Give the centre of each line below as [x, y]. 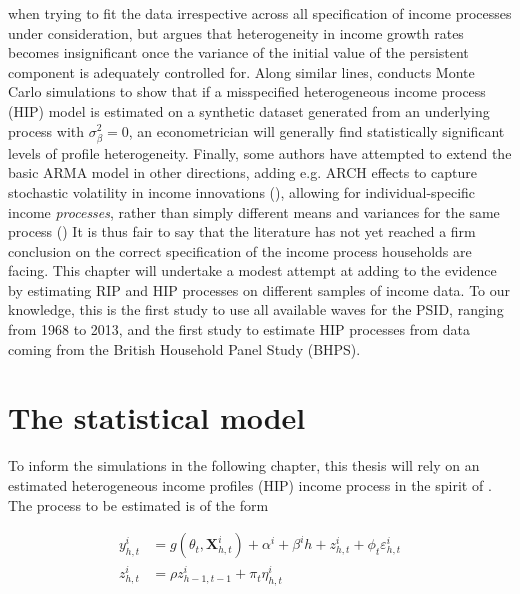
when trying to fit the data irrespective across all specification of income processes [260, 13]
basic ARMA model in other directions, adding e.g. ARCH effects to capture [242, 172]
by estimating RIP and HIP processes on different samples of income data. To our [259, 289]
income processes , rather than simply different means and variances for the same [254, 211]
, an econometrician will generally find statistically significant [316, 130]
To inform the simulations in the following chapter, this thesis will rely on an [244, 465]
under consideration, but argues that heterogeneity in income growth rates [236, 32]
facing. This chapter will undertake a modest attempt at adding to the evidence [252, 270]
